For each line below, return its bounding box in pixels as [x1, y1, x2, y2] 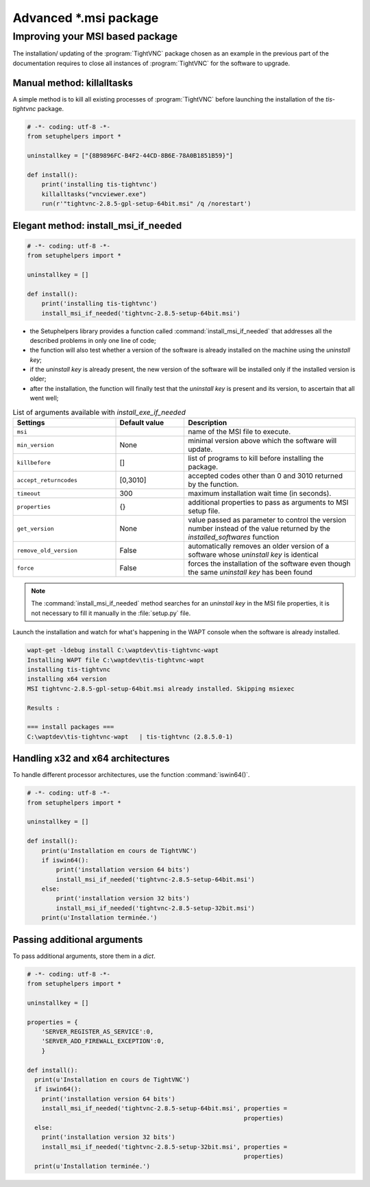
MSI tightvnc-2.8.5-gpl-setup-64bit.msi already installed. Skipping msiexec [27, 684, 295, 693]
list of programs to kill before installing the [188, 453, 324, 463]
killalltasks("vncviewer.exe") [41, 190, 147, 198]
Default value [119, 418, 164, 427]
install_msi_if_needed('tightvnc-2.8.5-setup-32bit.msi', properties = [41, 1142, 288, 1151]
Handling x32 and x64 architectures [12, 753, 171, 765]
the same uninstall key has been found [188, 568, 313, 577]
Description [188, 418, 227, 427]
